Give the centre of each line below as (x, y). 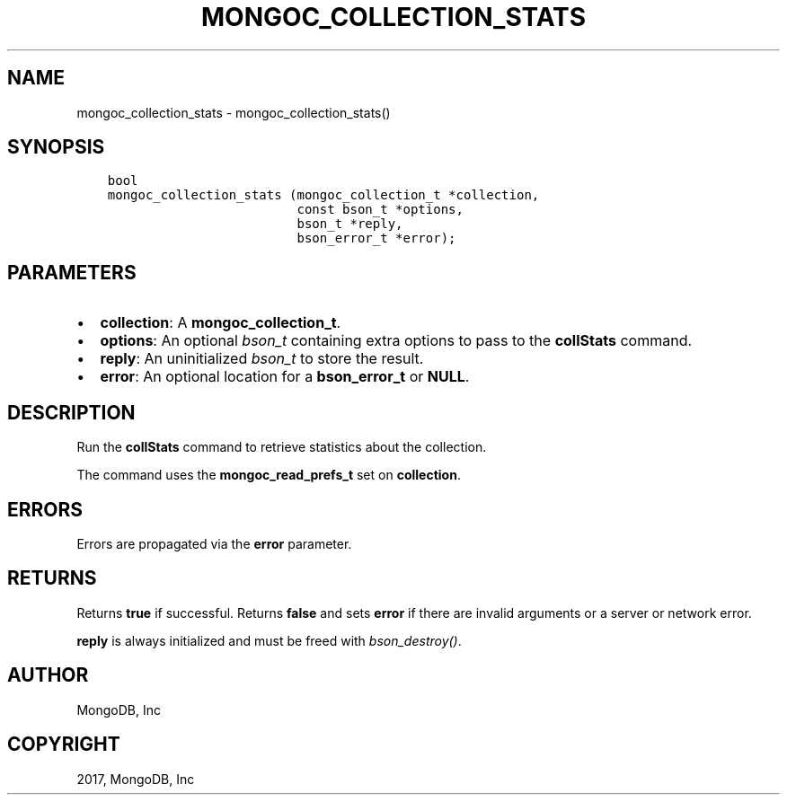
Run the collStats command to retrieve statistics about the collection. (282, 447)
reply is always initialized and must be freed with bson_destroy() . (269, 640)
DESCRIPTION (71, 412)
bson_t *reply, (350, 224)
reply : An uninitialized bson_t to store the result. (262, 359)
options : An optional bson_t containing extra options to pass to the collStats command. (396, 341)
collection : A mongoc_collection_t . (221, 323)
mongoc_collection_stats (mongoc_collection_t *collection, (323, 195)
